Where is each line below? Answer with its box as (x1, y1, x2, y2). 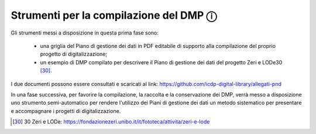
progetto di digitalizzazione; (40, 50, 108, 58)
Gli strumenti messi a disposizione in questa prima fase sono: (11, 29, 159, 36)
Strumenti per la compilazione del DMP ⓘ (11, 9, 217, 22)
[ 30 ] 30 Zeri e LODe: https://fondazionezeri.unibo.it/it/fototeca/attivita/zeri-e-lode (12, 118, 210, 125)
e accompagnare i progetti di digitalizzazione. (11, 107, 121, 114)
